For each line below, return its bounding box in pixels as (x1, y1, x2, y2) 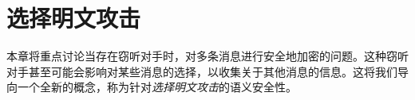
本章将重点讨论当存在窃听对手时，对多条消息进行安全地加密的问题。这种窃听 (6, 48, 409, 64)
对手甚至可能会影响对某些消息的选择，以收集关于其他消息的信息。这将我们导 (6, 63, 409, 79)
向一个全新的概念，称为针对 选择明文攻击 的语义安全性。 (6, 79, 297, 95)
